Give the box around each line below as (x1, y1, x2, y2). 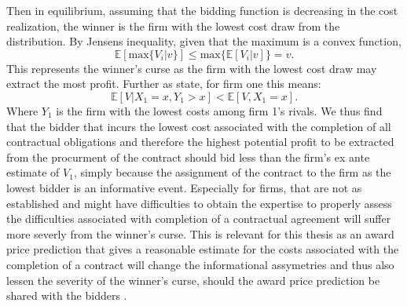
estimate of (6, 164, 60, 180)
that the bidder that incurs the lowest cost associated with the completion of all (6, 118, 391, 134)
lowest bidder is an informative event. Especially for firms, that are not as (6, 179, 362, 195)
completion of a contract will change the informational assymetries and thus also (6, 256, 394, 272)
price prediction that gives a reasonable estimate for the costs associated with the (6, 241, 399, 257)
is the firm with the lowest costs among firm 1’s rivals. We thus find (56, 102, 383, 118)
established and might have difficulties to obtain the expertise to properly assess (6, 195, 392, 211)
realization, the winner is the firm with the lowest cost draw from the (6, 17, 340, 34)
